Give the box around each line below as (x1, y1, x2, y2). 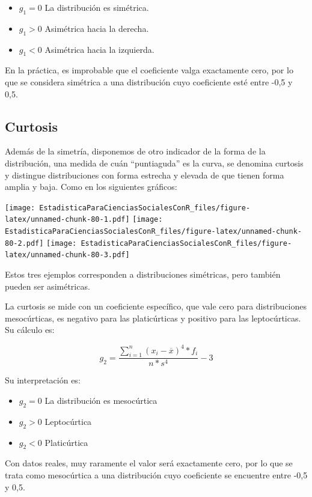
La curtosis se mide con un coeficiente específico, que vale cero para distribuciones (5, 300, 307, 313)
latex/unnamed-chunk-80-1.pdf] (5, 215, 130, 224)
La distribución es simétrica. (44, 1, 149, 13)
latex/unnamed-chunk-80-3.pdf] (5, 251, 130, 260)
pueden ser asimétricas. (5, 279, 90, 292)
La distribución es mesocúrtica (44, 394, 158, 406)
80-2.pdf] (5, 239, 44, 248)
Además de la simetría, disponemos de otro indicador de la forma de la (5, 145, 266, 157)
